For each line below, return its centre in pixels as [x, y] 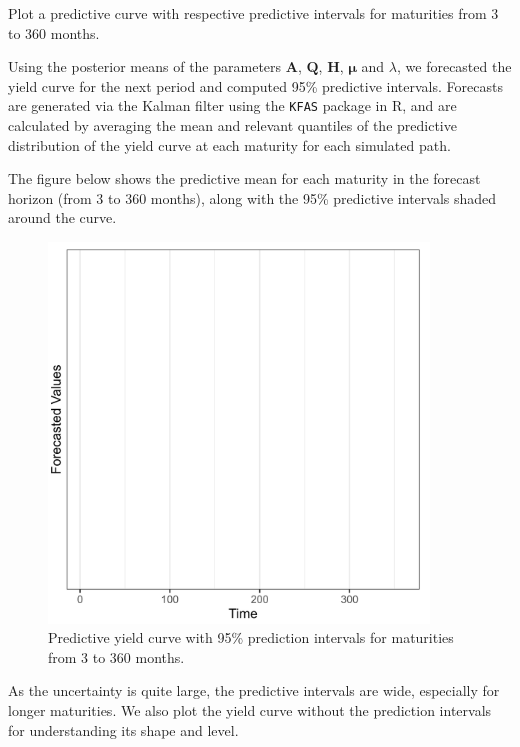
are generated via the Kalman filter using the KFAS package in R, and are [232, 105]
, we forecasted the [454, 66]
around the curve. [62, 217]
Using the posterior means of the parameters [145, 66]
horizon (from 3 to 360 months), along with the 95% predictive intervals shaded [252, 197]
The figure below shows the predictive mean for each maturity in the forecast [244, 178]
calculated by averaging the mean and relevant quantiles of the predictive [232, 125]
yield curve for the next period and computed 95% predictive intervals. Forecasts [255, 85]
